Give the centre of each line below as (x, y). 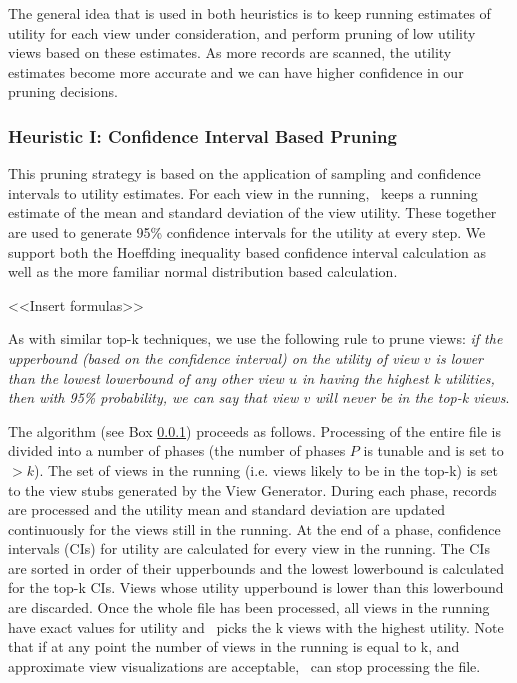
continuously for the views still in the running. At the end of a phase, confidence (254, 528)
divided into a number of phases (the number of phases (177, 450)
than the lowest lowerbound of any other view (146, 377)
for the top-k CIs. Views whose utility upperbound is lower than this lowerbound (256, 587)
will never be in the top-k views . (412, 397)
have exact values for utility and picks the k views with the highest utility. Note (256, 626)
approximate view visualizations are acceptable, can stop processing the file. (244, 665)
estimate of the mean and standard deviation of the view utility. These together (252, 212)
